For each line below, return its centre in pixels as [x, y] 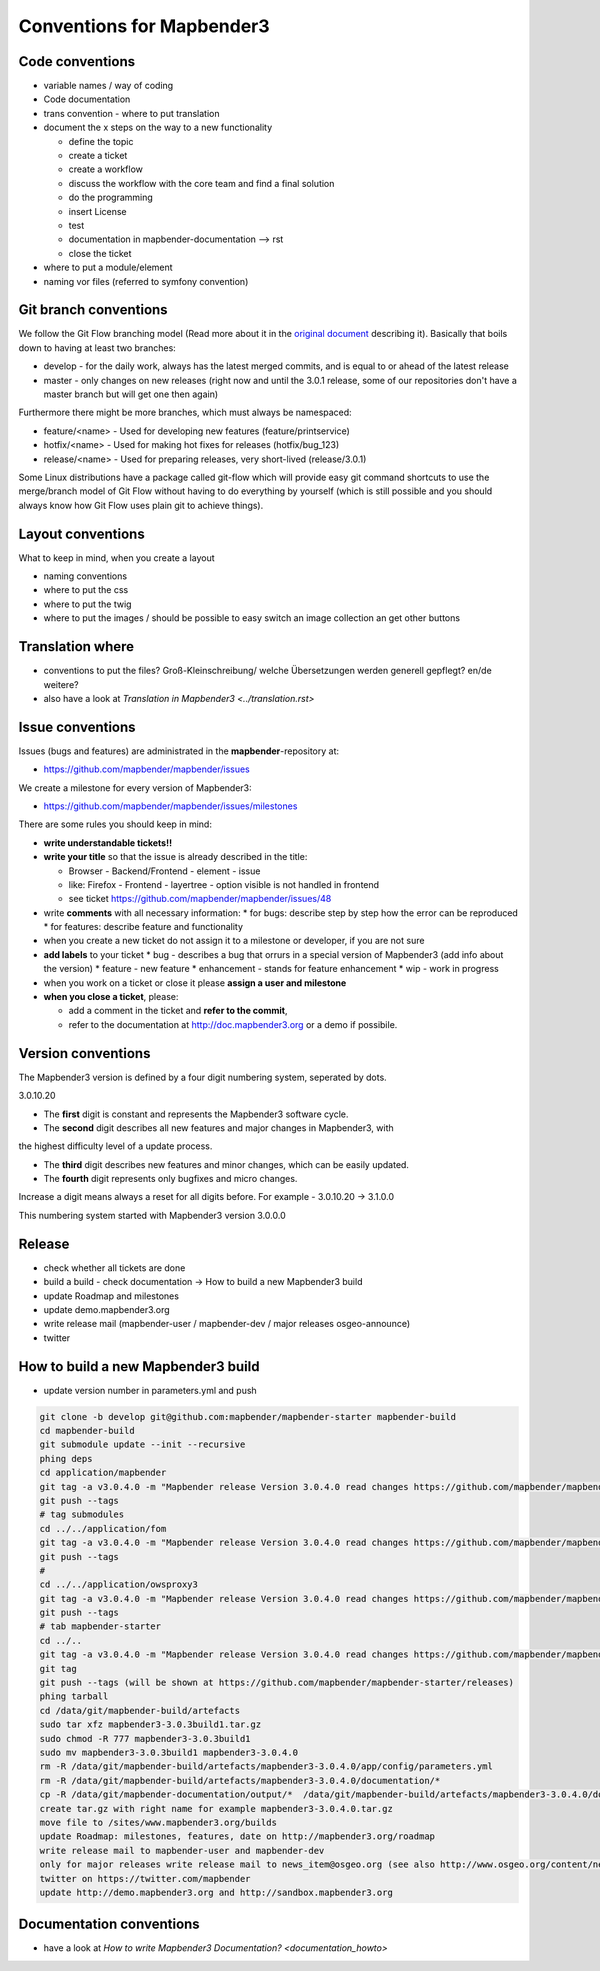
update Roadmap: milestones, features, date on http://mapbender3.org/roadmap [237, 1836]
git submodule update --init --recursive [142, 1444]
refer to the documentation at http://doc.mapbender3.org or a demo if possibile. [233, 1024]
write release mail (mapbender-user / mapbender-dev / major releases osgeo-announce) [227, 1324]
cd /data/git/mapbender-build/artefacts [139, 1710]
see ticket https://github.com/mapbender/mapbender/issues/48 [200, 899]
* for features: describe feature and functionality [143, 927]
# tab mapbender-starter [100, 1626]
